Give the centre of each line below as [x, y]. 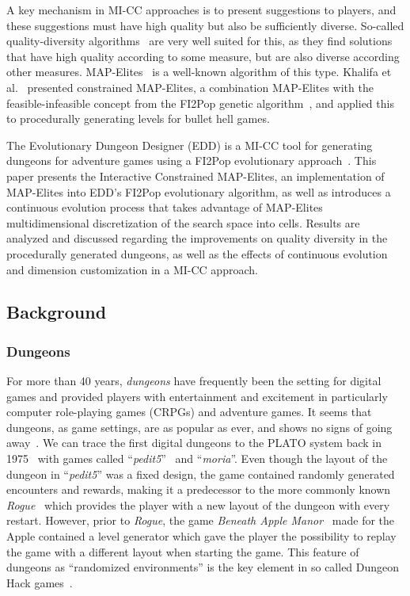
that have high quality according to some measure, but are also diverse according [203, 56]
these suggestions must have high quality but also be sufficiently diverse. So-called [205, 25]
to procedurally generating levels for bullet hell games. [138, 118]
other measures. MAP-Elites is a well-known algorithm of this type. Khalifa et [199, 72]
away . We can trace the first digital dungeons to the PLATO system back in [194, 443]
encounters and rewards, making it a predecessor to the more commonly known [199, 489]
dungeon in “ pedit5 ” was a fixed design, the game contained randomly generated [201, 474]
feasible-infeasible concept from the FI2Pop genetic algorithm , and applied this [200, 103]
